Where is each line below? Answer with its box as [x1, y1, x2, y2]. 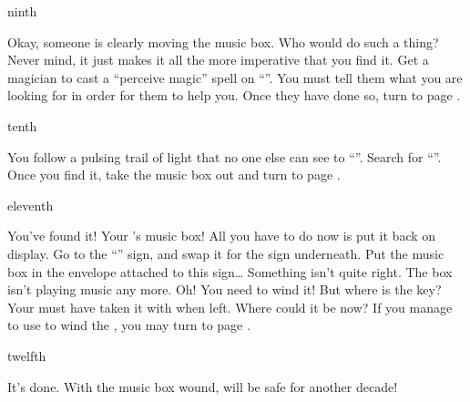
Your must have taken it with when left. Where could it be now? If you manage [7, 297, 453, 316]
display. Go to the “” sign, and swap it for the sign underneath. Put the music [7, 243, 444, 263]
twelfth [7, 345, 46, 365]
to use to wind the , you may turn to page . [7, 315, 250, 335]
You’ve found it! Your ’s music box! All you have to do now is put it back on [7, 226, 436, 245]
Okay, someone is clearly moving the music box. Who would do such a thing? [7, 32, 439, 51]
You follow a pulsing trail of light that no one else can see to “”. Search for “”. [7, 147, 442, 166]
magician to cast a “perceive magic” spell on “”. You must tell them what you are [7, 67, 463, 87]
